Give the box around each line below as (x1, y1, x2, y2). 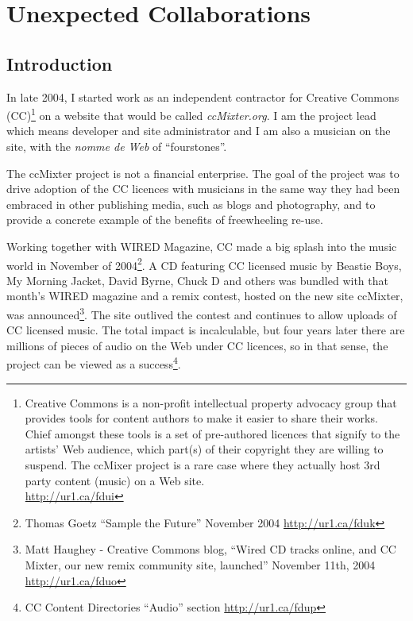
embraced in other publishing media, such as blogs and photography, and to (6, 195, 376, 212)
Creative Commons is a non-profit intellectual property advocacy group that (25, 394, 397, 411)
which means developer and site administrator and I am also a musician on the (6, 122, 391, 139)
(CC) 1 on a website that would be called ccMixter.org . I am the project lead (6, 105, 376, 123)
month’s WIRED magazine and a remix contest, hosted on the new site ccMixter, (6, 287, 403, 304)
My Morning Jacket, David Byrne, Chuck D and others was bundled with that (6, 272, 388, 288)
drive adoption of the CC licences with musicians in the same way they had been (6, 180, 400, 197)
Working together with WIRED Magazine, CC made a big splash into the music (6, 237, 397, 254)
